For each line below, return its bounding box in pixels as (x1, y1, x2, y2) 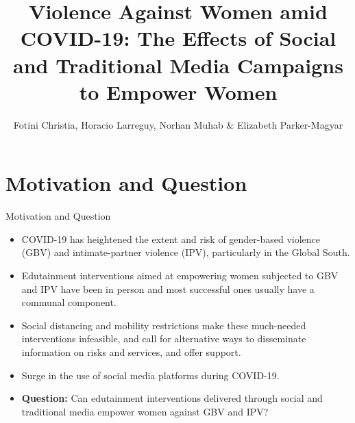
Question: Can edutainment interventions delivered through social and (21, 391, 323, 405)
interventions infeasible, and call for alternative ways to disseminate (21, 331, 306, 346)
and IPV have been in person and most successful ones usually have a (21, 281, 315, 296)
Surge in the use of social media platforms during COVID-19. (21, 368, 280, 382)
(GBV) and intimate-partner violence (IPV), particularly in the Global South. (21, 245, 350, 259)
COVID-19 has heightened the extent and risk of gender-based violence (21, 231, 321, 246)
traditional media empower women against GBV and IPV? (21, 404, 269, 418)
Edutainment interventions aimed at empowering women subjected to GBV (21, 268, 339, 282)
